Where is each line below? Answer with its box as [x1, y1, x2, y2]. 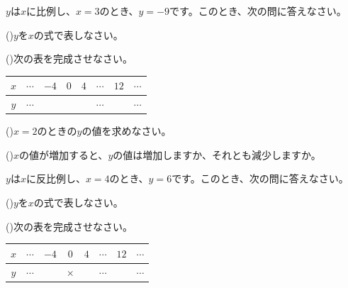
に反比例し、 [26, 171, 86, 186]
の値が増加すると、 [18, 147, 108, 162]
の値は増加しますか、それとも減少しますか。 [113, 147, 321, 162]
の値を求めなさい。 [82, 123, 172, 138]
